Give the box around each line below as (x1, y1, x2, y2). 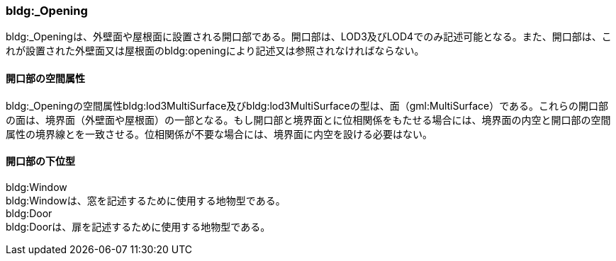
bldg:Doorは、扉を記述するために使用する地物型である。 (6, 220, 271, 233)
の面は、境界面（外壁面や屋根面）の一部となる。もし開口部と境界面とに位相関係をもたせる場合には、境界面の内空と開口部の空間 (6, 113, 611, 126)
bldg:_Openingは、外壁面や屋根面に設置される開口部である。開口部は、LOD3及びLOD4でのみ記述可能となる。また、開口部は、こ (6, 30, 612, 43)
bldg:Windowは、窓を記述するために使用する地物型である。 (6, 194, 286, 207)
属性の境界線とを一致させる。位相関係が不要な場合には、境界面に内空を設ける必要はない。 (6, 127, 432, 140)
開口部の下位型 (6, 155, 75, 168)
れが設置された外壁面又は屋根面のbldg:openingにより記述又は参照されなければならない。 (6, 45, 425, 57)
